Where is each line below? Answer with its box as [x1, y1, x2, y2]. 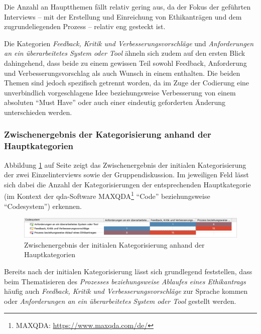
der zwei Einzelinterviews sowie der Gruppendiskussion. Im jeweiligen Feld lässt [4, 169, 249, 180]
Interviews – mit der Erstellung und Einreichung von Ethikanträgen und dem [4, 11, 242, 22]
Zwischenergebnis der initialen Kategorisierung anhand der [24, 239, 205, 250]
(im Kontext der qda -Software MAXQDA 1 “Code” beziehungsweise [4, 189, 210, 201]
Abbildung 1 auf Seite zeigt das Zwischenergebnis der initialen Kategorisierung [4, 159, 246, 170]
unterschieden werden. [4, 106, 72, 117]
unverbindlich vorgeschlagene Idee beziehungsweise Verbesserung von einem [4, 87, 236, 97]
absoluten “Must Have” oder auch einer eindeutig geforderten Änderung [4, 97, 225, 107]
